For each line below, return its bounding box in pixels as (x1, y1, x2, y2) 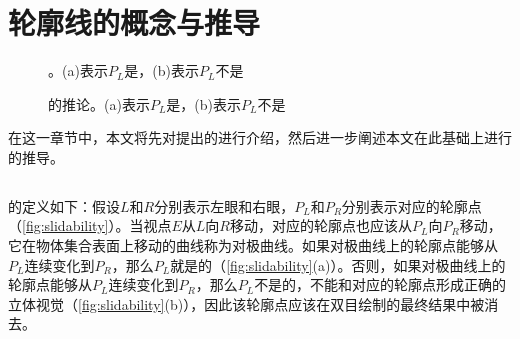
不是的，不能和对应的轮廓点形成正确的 (254, 274, 507, 295)
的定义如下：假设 (8, 195, 120, 216)
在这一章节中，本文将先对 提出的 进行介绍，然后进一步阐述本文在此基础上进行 (8, 127, 512, 148)
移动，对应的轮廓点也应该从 (229, 215, 412, 236)
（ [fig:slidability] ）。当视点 (8, 215, 172, 236)
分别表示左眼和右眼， (154, 195, 295, 216)
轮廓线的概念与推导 (8, 2, 261, 43)
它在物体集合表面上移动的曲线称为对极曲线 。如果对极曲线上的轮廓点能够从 (8, 235, 498, 256)
